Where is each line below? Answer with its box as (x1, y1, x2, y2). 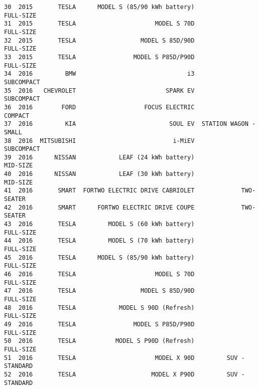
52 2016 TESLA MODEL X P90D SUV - (4, 370, 245, 378)
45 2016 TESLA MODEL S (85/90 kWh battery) (4, 254, 195, 261)
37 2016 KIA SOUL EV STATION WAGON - (4, 120, 256, 128)
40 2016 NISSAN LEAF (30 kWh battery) (4, 170, 195, 178)
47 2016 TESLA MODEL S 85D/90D (4, 287, 195, 295)
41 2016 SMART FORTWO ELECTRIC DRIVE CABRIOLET (4, 187, 195, 194)
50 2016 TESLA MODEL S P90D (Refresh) (4, 337, 195, 345)
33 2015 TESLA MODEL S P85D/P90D (4, 53, 195, 61)
